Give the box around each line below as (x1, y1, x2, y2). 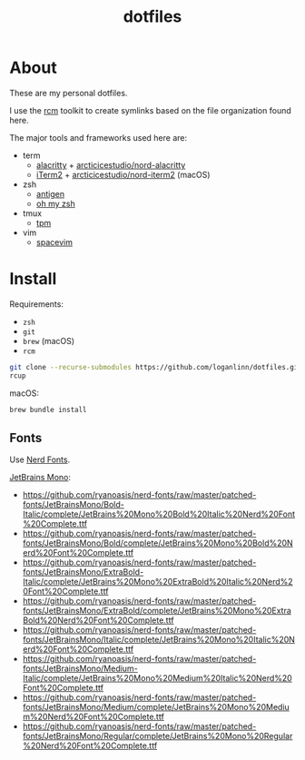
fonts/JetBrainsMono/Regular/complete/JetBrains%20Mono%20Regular (22, 731, 293, 742)
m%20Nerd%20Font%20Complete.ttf (22, 711, 165, 723)
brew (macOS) (22, 335, 75, 346)
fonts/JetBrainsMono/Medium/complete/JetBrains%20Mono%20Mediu (22, 702, 290, 713)
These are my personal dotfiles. (9, 87, 128, 98)
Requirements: (9, 298, 64, 310)
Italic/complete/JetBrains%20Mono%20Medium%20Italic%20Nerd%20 (22, 673, 292, 684)
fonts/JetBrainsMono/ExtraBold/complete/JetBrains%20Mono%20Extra (22, 606, 292, 617)
